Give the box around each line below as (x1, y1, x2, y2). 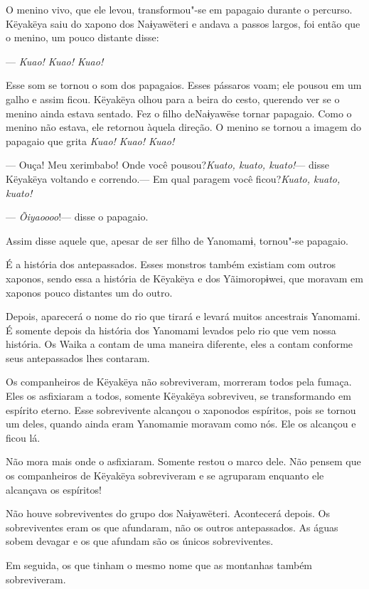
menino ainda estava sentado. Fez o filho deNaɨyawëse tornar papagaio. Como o (6, 105, 352, 120)
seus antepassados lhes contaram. (6, 350, 150, 365)
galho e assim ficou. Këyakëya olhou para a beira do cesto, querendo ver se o (6, 91, 340, 106)
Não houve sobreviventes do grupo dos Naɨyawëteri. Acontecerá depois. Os (6, 506, 330, 521)
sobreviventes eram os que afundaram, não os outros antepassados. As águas (6, 519, 338, 534)
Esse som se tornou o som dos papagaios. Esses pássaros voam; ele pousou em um (6, 78, 362, 92)
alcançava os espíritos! (6, 482, 102, 497)
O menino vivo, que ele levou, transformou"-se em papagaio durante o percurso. (6, 2, 353, 16)
